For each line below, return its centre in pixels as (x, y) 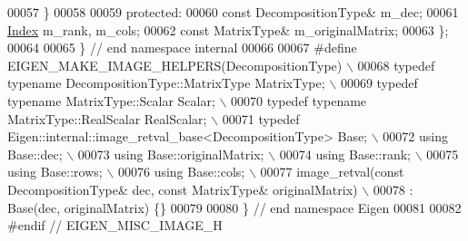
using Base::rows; (55, 172)
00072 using (415, 136)
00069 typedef (379, 83)
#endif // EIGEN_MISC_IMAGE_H (115, 225)
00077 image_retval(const (332, 172)
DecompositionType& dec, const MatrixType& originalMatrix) (183, 189)
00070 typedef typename (299, 100)
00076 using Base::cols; (181, 172)
